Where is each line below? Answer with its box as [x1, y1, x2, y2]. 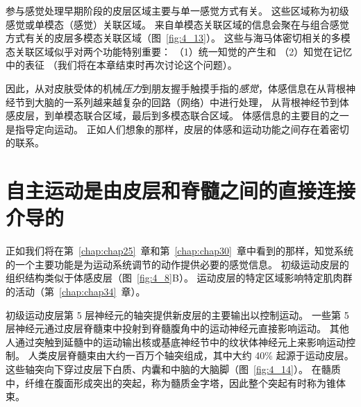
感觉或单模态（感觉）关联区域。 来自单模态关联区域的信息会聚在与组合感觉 [6, 17, 349, 31]
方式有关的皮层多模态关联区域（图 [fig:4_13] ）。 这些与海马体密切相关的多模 [6, 31, 351, 45]
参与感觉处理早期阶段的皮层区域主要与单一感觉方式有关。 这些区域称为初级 [6, 3, 349, 17]
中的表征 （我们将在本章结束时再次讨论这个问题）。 [6, 58, 237, 72]
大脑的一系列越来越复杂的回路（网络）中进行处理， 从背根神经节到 [34, 94, 339, 109]
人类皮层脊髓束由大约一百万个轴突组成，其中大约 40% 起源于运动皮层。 [28, 348, 354, 363]
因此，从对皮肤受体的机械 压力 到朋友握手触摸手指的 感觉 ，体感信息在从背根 [6, 80, 346, 95]
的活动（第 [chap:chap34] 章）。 [6, 284, 146, 299]
